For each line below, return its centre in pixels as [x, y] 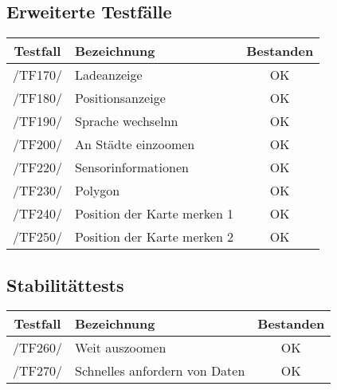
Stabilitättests [65, 284]
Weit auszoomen [121, 348]
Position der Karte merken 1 [155, 214]
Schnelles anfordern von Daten [160, 371]
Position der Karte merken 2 [155, 237]
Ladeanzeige [109, 75]
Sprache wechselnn [127, 121]
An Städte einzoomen [135, 144]
